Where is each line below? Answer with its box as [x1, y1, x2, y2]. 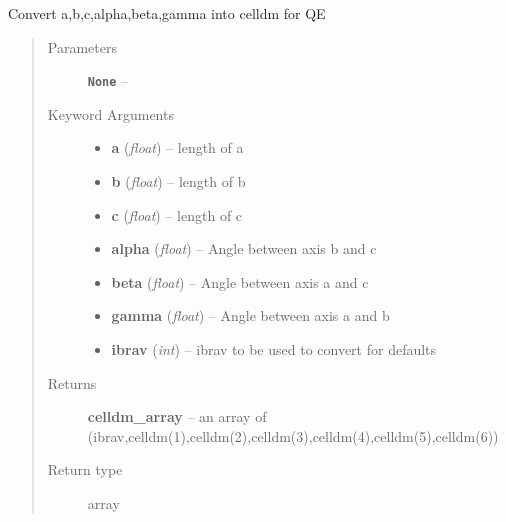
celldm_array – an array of [87, 406, 267, 427]
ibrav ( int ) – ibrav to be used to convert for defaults [111, 339, 437, 359]
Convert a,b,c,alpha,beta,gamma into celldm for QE [8, 3, 326, 23]
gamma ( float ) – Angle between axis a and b [111, 305, 390, 326]
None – [87, 70, 129, 91]
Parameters [47, 36, 117, 57]
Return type [47, 459, 123, 480]
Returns [47, 372, 97, 393]
